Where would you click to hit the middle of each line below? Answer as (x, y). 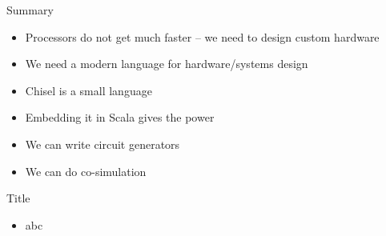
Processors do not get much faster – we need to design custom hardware (202, 36)
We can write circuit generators (103, 144)
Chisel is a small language (88, 90)
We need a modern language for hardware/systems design (167, 64)
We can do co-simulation (86, 171)
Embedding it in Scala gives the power (120, 117)
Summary (30, 10)
